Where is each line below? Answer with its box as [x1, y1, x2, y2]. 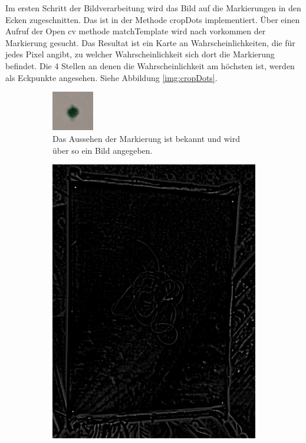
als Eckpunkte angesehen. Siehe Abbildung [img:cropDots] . [5, 71, 218, 83]
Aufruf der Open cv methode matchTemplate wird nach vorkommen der [5, 25, 266, 37]
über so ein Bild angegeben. [52, 144, 153, 156]
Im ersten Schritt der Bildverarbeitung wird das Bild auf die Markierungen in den [5, 2, 301, 14]
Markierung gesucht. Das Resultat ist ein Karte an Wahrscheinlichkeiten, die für [5, 36, 295, 48]
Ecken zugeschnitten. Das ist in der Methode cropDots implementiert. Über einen [5, 13, 300, 25]
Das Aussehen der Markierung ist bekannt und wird [52, 132, 241, 144]
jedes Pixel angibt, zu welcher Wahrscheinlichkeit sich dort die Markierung [5, 48, 275, 60]
